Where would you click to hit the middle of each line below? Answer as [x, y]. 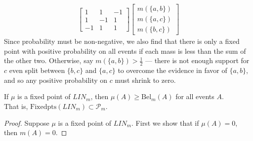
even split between [37, 70]
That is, [16, 106]
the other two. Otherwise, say [49, 60]
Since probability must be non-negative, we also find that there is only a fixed [122, 41]
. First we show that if [165, 123]
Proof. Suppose [27, 123]
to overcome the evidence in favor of [172, 70]
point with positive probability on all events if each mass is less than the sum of [125, 51]
